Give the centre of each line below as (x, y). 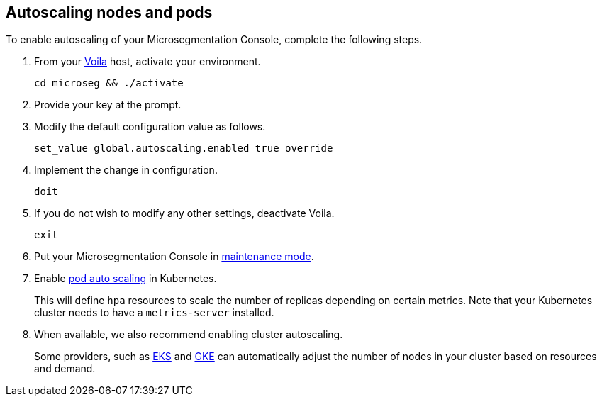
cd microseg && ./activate (109, 83)
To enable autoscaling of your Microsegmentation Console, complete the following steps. (214, 40)
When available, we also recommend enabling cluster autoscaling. (189, 335)
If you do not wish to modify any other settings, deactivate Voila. (184, 213)
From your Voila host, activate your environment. (147, 62)
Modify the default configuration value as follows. (150, 127)
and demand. (65, 369)
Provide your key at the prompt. (108, 105)
